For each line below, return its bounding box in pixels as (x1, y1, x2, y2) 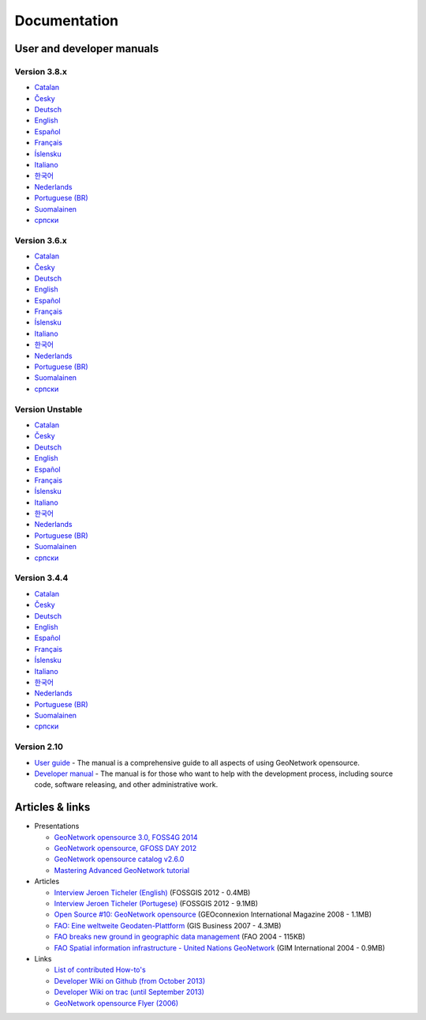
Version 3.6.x (14, 235, 67, 246)
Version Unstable (14, 404, 83, 415)
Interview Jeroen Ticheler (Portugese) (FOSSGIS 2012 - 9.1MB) (54, 899, 259, 909)
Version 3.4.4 (14, 573, 69, 584)
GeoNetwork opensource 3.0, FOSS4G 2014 (54, 832, 198, 841)
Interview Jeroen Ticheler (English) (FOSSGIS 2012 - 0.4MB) (54, 887, 251, 897)
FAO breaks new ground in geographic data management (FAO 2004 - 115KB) (54, 932, 305, 942)
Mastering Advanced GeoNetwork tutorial (54, 865, 189, 875)
